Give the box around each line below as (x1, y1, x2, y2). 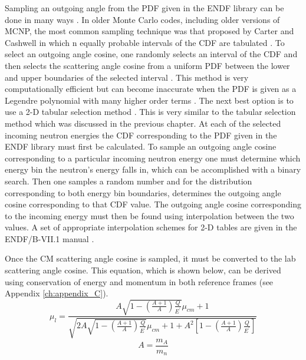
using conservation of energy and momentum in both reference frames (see (5, 275, 274, 288)
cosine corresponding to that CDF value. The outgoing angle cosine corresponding (5, 198, 301, 210)
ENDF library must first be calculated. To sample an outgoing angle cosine (5, 140, 277, 153)
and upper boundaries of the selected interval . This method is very (5, 71, 249, 83)
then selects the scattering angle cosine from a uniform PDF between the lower (5, 59, 290, 71)
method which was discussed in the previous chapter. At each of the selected (5, 117, 281, 129)
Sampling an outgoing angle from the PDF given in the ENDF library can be (5, 2, 284, 14)
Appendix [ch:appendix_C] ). (5, 287, 108, 299)
